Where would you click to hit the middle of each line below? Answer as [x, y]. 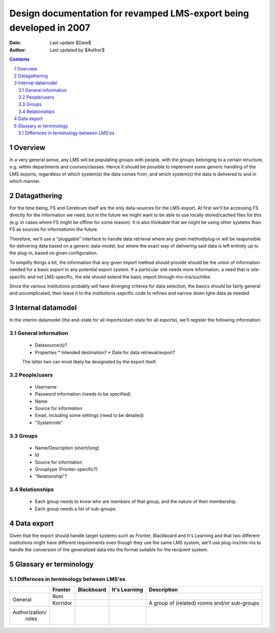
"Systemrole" [49, 422]
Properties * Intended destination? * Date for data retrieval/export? [105, 352]
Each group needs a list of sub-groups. [76, 508]
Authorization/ [30, 612]
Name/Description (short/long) [67, 448]
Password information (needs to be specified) [83, 394]
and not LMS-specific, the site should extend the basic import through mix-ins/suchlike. [119, 277]
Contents [20, 59]
